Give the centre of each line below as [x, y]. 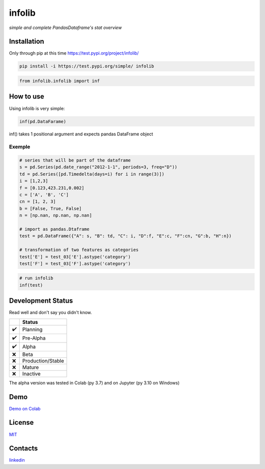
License [21, 422]
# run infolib [36, 278]
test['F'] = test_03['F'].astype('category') [75, 264]
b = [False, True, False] [51, 208]
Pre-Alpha [34, 338]
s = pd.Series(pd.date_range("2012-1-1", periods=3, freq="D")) [98, 167]
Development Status [41, 301]
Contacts [24, 449]
